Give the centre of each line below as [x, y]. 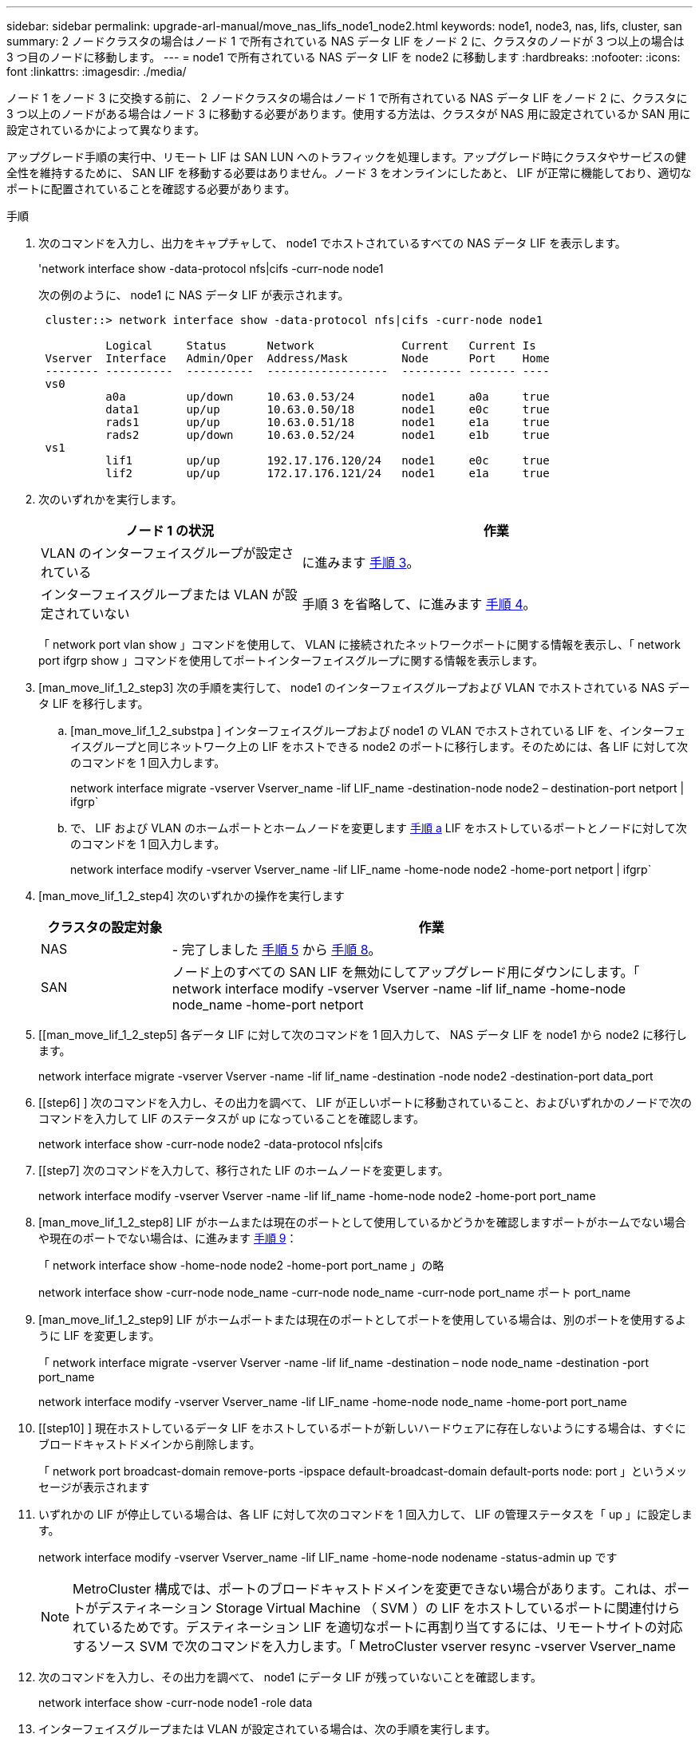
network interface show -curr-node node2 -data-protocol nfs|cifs [211, 1144]
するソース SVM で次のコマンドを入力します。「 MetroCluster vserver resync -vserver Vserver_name [374, 1646]
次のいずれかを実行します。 [111, 499]
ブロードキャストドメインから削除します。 [150, 1444]
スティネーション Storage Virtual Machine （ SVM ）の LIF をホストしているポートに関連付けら [396, 1608]
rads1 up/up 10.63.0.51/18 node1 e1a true [328, 422]
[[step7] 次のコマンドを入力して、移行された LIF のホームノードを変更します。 [244, 1170]
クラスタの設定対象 [105, 927]
